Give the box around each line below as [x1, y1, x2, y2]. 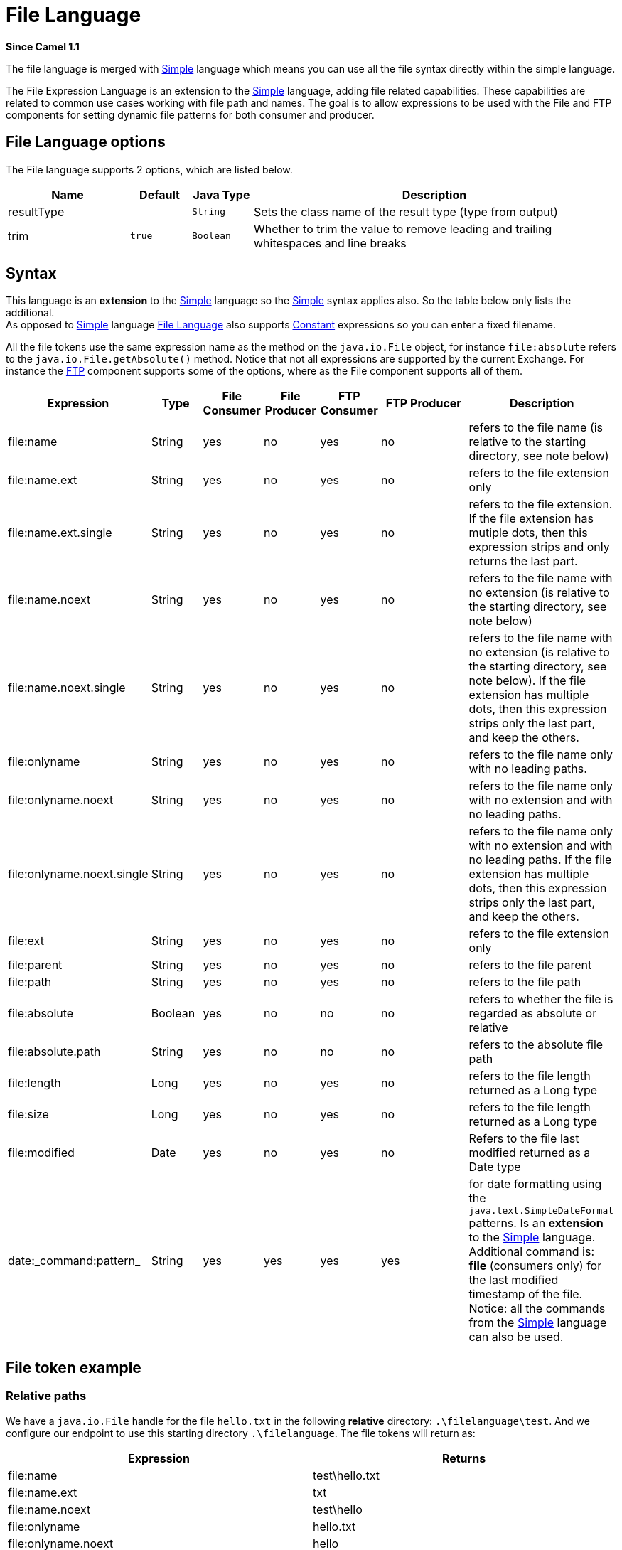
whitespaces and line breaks [254, 235, 407, 250]
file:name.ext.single [8, 525, 112, 540]
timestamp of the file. [468, 1287, 583, 1302]
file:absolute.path [8, 1044, 101, 1059]
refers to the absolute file [468, 1037, 604, 1052]
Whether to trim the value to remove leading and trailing [254, 221, 552, 236]
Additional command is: [468, 1244, 595, 1259]
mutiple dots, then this [468, 525, 588, 540]
